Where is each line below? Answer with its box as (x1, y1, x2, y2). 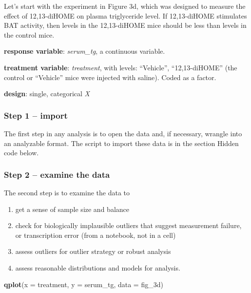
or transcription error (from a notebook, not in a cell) (15, 230, 176, 240)
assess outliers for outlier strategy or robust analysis (15, 246, 171, 256)
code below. (4, 147, 39, 158)
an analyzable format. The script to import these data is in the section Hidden (4, 138, 239, 148)
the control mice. (4, 29, 55, 40)
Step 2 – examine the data (4, 168, 110, 180)
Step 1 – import (4, 109, 68, 121)
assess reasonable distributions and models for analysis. (15, 262, 180, 272)
